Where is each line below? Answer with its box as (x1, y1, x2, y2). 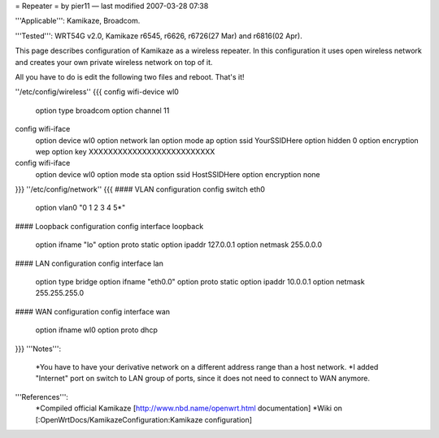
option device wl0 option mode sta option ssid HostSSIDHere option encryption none (35, 169, 320, 179)
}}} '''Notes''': (15, 344, 61, 353)
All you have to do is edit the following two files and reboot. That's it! (15, 72, 245, 81)
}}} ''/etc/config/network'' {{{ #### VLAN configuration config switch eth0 (15, 184, 266, 194)
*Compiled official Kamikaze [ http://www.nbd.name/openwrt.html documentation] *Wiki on (35, 403, 343, 414)
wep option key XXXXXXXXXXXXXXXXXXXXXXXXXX (35, 146, 215, 156)
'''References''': (15, 392, 69, 401)
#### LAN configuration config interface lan (15, 258, 164, 268)
